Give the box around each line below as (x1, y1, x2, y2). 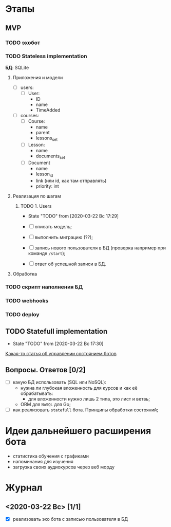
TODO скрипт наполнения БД (5, 283, 83, 290)
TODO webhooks (5, 297, 49, 304)
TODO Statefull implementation (5, 327, 108, 336)
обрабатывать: (20, 390, 53, 396)
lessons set (35, 135, 58, 142)
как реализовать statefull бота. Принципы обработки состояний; (12, 407, 158, 413)
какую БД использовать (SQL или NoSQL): (12, 379, 107, 385)
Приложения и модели (12, 74, 63, 80)
